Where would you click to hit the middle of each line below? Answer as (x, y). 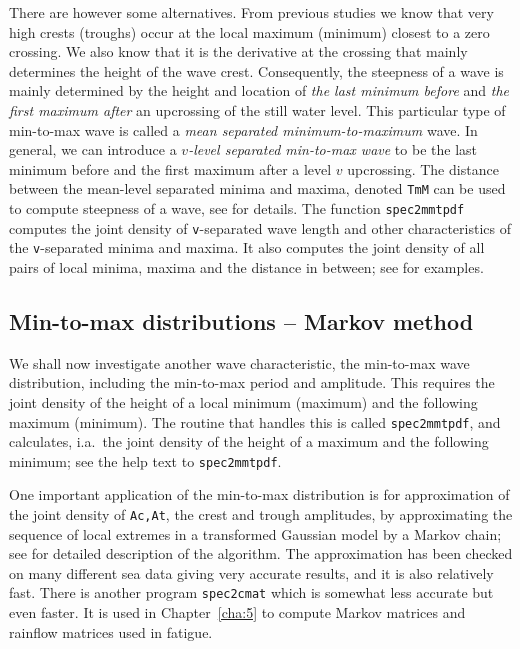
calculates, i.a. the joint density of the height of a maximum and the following (249, 441)
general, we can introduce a (93, 149)
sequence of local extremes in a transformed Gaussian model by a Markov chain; (255, 533)
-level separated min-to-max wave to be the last (332, 149)
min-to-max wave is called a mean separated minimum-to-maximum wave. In (243, 129)
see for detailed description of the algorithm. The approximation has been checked (261, 553)
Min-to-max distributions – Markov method (241, 320)
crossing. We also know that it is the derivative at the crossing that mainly (238, 51)
